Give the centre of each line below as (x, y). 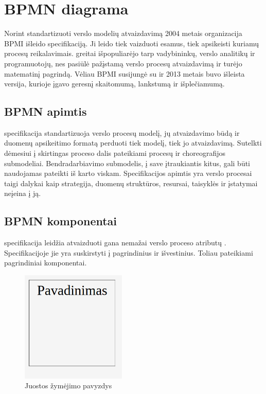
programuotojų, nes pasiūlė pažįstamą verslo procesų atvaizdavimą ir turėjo (123, 63)
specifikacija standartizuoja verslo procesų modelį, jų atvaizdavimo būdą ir (122, 132)
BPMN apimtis (46, 111)
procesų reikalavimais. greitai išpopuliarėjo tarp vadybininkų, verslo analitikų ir (130, 53)
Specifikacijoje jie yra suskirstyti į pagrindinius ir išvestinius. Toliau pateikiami (129, 252)
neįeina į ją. (23, 193)
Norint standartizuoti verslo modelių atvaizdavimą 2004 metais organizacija (123, 33)
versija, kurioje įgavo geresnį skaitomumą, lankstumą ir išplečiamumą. (114, 84)
